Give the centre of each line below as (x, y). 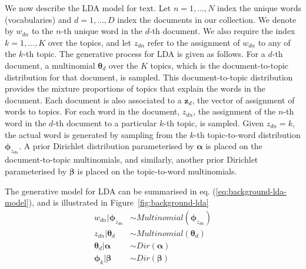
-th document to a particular (105, 122)
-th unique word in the (102, 31)
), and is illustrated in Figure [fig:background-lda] (119, 202)
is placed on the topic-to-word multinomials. (157, 171)
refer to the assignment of (194, 42)
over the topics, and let (89, 42)
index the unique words (259, 8)
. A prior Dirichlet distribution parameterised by (107, 146)
